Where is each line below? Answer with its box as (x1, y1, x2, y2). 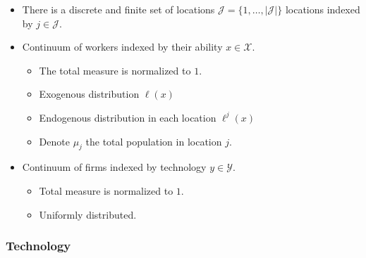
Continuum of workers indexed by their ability (22, 39, 223, 54)
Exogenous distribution (39, 86, 140, 101)
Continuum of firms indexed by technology (22, 160, 207, 174)
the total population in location (85, 134, 222, 148)
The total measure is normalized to (39, 63, 191, 77)
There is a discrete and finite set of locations (22, 2, 215, 16)
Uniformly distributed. (39, 207, 137, 221)
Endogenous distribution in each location (39, 110, 216, 124)
